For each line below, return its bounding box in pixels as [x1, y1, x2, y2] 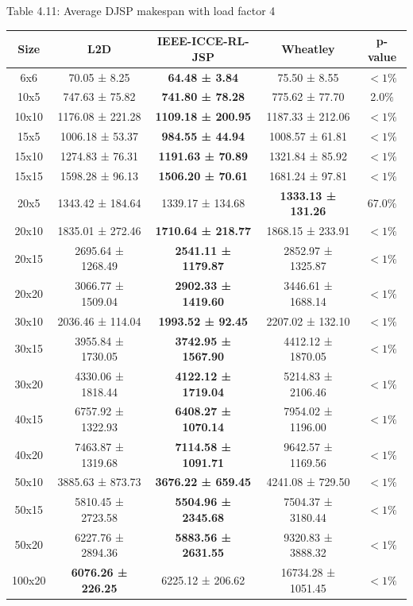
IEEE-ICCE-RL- [156, 33, 249, 49]
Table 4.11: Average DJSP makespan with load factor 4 [6, 2, 276, 18]
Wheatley [281, 40, 335, 56]
